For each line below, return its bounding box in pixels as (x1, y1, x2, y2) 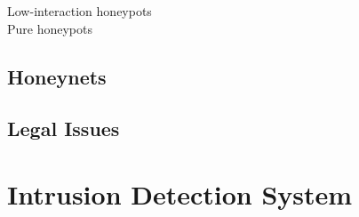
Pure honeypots (7, 19, 92, 37)
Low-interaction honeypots (7, 2, 152, 20)
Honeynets (7, 62, 107, 90)
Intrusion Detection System (7, 175, 353, 212)
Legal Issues (7, 115, 120, 142)
